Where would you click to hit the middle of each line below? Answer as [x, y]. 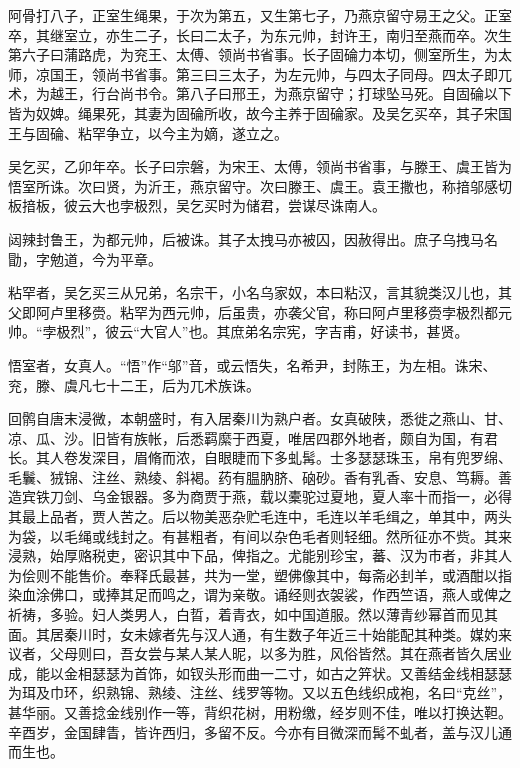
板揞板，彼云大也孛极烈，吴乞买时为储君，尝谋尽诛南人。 [197, 205]
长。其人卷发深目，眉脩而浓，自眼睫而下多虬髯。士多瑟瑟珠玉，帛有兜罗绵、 [260, 457]
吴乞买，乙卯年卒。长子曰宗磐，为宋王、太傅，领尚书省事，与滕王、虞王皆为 [260, 166]
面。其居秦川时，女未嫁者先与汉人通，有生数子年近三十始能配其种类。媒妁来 [260, 633]
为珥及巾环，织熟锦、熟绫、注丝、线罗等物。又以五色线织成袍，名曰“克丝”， [260, 692]
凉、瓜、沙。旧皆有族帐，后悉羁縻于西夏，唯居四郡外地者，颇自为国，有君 [253, 437]
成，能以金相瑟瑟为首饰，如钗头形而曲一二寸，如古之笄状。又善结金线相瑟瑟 [260, 672]
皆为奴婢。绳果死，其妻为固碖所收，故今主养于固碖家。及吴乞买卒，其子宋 [253, 112]
